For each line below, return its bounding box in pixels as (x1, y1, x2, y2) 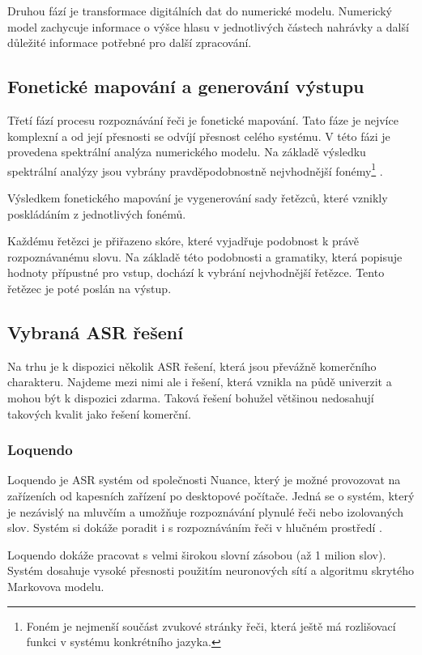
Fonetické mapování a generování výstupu (7, 74, 364, 99)
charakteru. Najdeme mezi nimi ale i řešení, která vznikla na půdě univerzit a (7, 373, 392, 390)
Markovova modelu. (7, 577, 104, 594)
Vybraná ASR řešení (7, 319, 183, 344)
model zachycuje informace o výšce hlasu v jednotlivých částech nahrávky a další (7, 18, 409, 35)
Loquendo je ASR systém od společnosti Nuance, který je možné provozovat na (7, 471, 401, 488)
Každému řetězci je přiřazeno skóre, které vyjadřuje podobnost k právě (7, 232, 360, 249)
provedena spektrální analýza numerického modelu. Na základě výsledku (7, 143, 366, 160)
